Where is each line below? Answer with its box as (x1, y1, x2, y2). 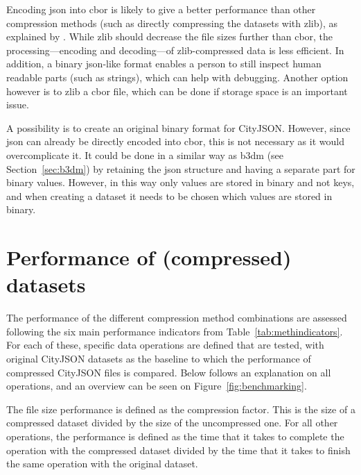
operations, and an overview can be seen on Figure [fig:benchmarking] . (6, 378, 307, 393)
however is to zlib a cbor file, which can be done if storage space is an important (6, 83, 348, 98)
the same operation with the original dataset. (6, 456, 198, 471)
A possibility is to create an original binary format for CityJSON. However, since (6, 120, 351, 135)
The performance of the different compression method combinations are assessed (6, 310, 347, 325)
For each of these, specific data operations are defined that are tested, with (6, 337, 324, 352)
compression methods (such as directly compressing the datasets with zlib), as (6, 15, 338, 30)
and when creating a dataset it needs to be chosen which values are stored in (6, 188, 333, 203)
